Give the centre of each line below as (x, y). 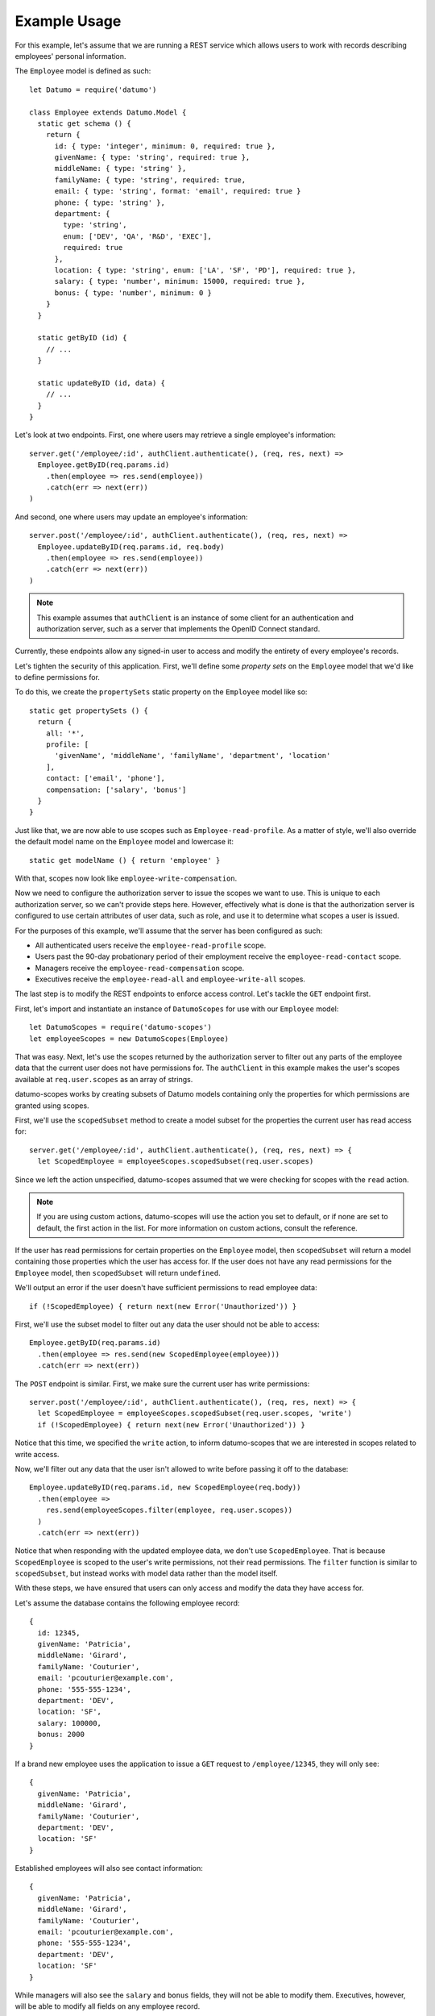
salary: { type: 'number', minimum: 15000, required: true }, (180, 281)
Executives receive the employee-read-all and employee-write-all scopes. (170, 979)
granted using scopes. (52, 1106)
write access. (37, 1454)
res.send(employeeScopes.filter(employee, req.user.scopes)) (169, 1510)
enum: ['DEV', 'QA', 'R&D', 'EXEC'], (138, 236)
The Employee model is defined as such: (83, 71)
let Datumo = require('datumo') (93, 90)
